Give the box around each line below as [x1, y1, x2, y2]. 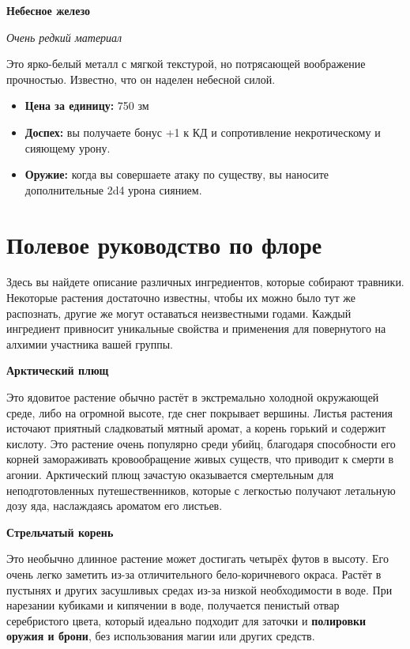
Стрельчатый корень [6, 523, 114, 540]
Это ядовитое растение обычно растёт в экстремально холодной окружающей [6, 389, 379, 406]
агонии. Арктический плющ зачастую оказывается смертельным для [6, 466, 334, 482]
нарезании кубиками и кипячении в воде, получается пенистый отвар [6, 597, 340, 613]
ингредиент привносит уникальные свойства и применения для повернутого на [6, 320, 386, 337]
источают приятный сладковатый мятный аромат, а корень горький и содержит [6, 420, 386, 436]
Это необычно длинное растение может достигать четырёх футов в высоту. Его [6, 550, 389, 567]
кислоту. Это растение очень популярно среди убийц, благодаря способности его [6, 435, 396, 451]
